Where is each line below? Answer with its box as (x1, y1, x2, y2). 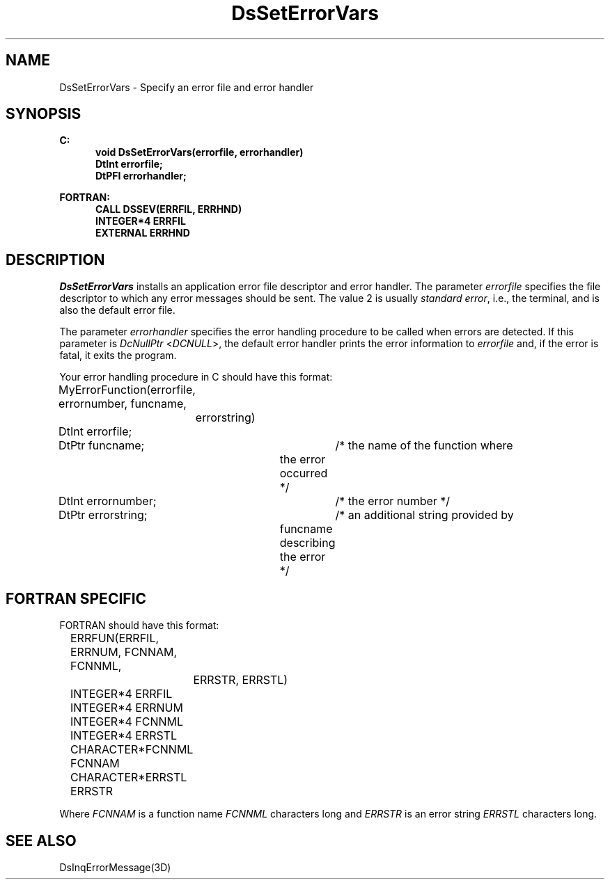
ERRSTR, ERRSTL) (193, 673, 288, 687)
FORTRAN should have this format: (59, 619, 219, 632)
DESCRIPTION (6, 250, 105, 269)
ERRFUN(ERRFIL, (70, 631, 159, 646)
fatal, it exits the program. (59, 349, 177, 362)
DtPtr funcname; (58, 438, 145, 453)
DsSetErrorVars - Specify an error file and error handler (59, 81, 314, 93)
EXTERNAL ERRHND (95, 227, 190, 239)
